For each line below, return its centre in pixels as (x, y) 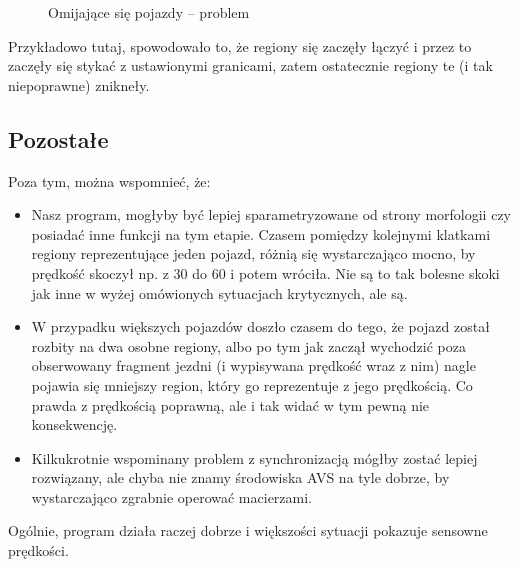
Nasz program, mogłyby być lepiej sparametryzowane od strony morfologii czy (271, 214)
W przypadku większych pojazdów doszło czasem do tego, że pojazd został (260, 326)
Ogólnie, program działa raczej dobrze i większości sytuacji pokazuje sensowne (248, 530)
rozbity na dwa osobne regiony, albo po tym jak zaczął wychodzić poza (248, 345)
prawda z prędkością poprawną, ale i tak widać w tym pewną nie (230, 404)
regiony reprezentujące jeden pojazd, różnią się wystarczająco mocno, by (253, 253)
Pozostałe (58, 138)
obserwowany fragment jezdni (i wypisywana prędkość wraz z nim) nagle (253, 365)
